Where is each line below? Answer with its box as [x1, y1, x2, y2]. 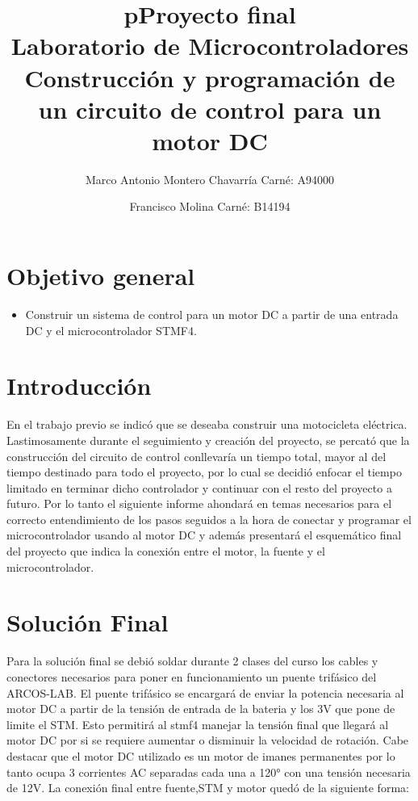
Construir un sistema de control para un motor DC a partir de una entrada [25, 306, 399, 322]
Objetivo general [6, 259, 195, 292]
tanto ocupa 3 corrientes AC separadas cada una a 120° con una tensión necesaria [6, 763, 411, 780]
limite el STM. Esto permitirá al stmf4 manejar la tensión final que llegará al [6, 715, 389, 732]
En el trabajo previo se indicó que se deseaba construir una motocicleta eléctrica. [6, 416, 408, 433]
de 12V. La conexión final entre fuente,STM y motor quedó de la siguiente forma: [6, 779, 409, 796]
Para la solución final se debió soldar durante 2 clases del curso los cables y [6, 652, 378, 669]
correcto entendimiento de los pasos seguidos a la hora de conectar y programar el [6, 510, 412, 527]
